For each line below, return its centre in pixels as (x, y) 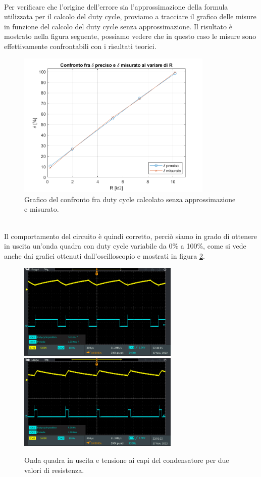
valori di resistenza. (54, 470)
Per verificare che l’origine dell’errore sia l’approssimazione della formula (116, 6)
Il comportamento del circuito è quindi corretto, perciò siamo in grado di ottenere (130, 236)
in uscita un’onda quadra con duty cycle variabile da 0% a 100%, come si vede (125, 246)
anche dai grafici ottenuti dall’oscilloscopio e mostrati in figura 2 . (105, 255)
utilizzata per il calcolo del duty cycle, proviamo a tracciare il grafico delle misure (130, 16)
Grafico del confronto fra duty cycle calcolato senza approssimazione (130, 199)
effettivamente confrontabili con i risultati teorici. (80, 46)
